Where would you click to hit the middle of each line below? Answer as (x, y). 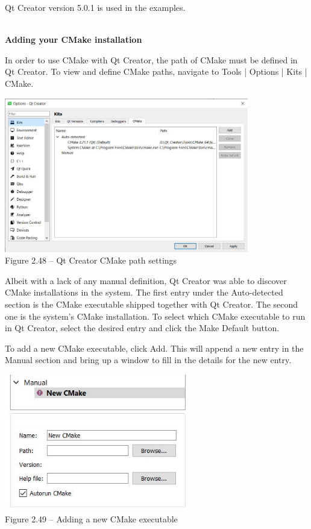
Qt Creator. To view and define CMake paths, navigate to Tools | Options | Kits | (156, 71)
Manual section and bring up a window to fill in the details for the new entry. (148, 360)
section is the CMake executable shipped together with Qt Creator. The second (152, 304)
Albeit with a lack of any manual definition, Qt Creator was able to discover (146, 280)
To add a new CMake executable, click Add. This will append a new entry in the (154, 348)
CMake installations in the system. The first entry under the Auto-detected (144, 292)
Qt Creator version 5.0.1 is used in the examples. (95, 7)
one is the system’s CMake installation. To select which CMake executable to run (155, 316)
